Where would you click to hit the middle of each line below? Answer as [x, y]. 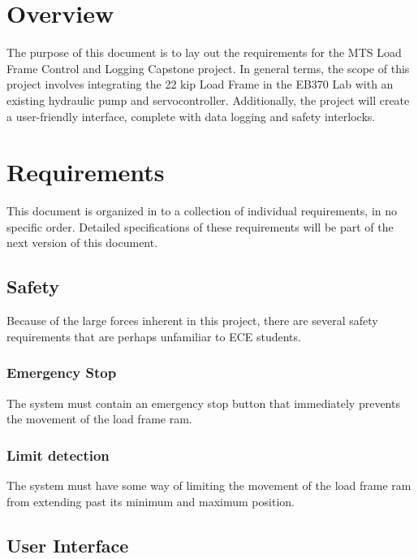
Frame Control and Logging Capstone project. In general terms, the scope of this [208, 68]
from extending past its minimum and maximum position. [151, 501]
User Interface [68, 545]
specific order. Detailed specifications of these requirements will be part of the [200, 226]
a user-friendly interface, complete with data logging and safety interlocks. [191, 116]
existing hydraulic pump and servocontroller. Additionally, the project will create [208, 100]
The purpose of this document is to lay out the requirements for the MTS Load [204, 52]
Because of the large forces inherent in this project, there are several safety [192, 321]
